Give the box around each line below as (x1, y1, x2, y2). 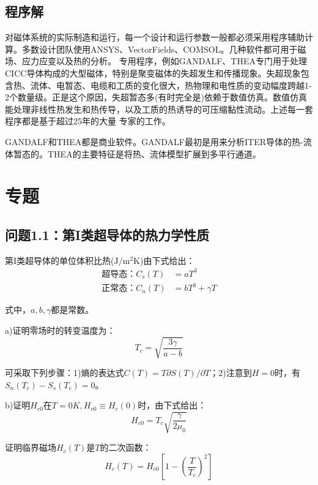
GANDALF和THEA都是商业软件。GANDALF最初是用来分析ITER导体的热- (5, 135, 303, 148)
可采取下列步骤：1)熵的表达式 (5, 366, 124, 379)
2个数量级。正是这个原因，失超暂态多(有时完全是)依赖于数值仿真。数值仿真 (5, 91, 307, 103)
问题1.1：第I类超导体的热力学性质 (5, 225, 210, 244)
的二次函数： (100, 441, 152, 454)
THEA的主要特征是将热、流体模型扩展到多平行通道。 (47, 147, 261, 160)
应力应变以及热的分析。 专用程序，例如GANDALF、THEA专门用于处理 (21, 55, 307, 67)
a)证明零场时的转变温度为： (5, 323, 116, 336)
